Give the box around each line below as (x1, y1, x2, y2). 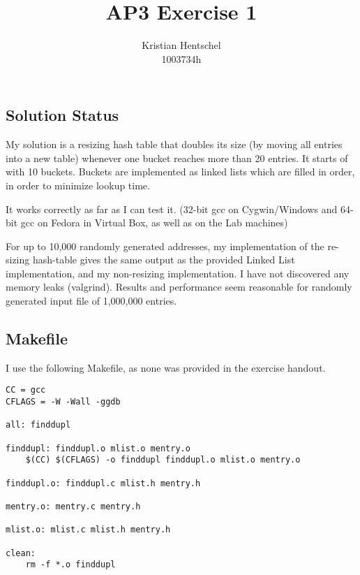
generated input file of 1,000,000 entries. (6, 293, 177, 308)
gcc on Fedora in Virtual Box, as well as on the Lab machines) (20, 215, 288, 230)
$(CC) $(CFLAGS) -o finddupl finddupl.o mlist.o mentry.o (25, 455, 301, 465)
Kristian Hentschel (142, 38, 221, 52)
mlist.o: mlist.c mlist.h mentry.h (6, 525, 171, 535)
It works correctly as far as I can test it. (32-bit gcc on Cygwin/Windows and (6, 201, 338, 216)
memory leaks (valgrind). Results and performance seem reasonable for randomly (6, 279, 352, 294)
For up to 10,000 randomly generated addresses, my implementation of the (6, 238, 324, 253)
